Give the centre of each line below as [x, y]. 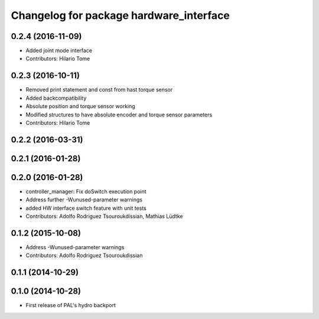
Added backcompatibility [56, 98]
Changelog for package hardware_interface [121, 15]
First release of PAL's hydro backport [71, 305]
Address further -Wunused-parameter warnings [84, 200]
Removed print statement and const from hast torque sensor [99, 90]
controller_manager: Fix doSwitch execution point [86, 191]
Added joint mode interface [59, 51]
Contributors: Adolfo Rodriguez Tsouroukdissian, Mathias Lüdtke [104, 216]
